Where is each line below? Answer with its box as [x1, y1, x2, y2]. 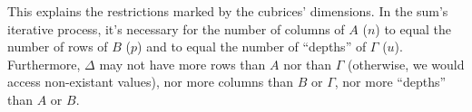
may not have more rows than [99, 54, 266, 73]
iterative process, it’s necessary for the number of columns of [7, 19, 345, 38]
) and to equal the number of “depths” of [137, 37, 367, 56]
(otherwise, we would [348, 54, 465, 73]
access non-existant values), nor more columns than [7, 72, 294, 91]
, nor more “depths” [334, 72, 447, 91]
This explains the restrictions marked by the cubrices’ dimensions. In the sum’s [7, 2, 448, 20]
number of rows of [7, 37, 108, 56]
